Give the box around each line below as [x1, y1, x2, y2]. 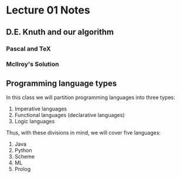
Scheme [14, 153, 35, 160]
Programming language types [6, 78, 117, 88]
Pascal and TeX [6, 45, 51, 53]
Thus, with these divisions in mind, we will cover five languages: [6, 129, 161, 136]
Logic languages [14, 118, 55, 125]
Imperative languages [14, 105, 67, 112]
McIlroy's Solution [6, 60, 60, 68]
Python [14, 147, 32, 154]
